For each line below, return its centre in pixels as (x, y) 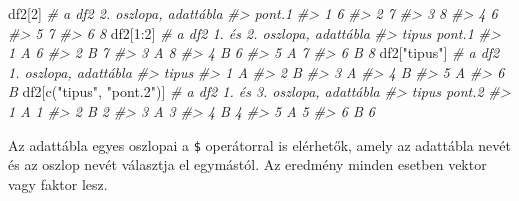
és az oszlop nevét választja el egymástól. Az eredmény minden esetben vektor (247, 164)
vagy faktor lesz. (58, 183)
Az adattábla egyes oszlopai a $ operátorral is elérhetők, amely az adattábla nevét (259, 144)
